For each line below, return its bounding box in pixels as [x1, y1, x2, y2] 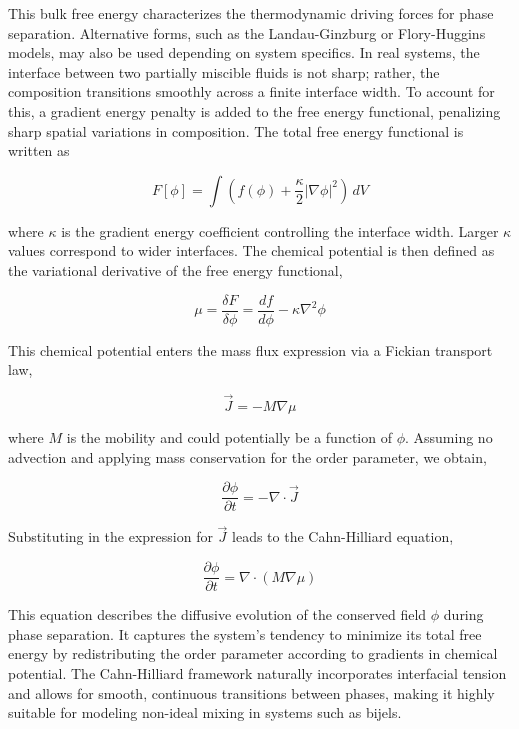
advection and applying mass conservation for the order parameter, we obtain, [8, 446, 487, 467]
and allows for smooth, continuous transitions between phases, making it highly [8, 682, 495, 703]
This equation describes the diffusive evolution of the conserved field [8, 604, 427, 625]
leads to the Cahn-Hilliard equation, [232, 526, 454, 547]
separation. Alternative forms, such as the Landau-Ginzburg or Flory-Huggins [8, 22, 486, 43]
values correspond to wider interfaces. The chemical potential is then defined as [8, 240, 495, 261]
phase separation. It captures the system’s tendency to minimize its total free [8, 623, 482, 644]
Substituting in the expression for [8, 526, 213, 547]
